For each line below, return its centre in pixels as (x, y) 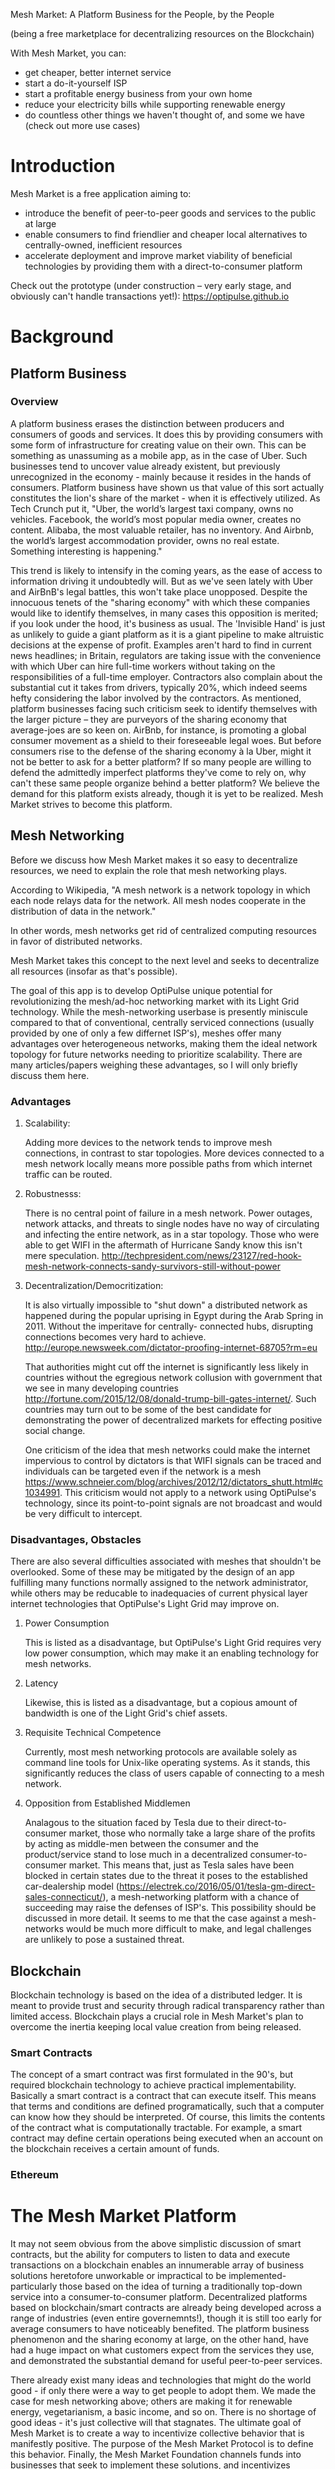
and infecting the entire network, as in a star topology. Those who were (172, 1234)
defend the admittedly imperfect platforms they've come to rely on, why (158, 772)
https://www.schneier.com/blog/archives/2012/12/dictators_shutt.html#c (174, 1481)
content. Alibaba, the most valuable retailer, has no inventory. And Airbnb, (162, 530)
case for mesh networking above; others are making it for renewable (151, 2401)
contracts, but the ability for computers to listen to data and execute (150, 2255)
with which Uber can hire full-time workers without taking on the (143, 666)
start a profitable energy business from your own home (138, 93)
